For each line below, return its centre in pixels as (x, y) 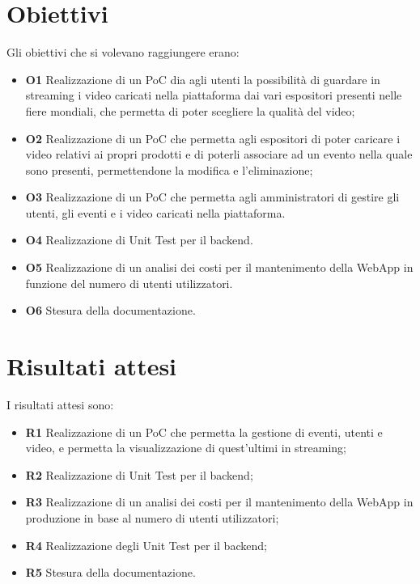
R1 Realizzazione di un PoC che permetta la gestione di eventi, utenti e (204, 432)
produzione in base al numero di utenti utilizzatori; (152, 517)
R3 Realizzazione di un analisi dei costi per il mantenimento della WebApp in (219, 502)
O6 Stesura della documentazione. (110, 310)
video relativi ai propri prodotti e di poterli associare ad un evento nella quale (219, 154)
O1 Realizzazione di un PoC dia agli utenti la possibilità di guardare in (203, 79)
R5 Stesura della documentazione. (110, 572)
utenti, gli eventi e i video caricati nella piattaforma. (155, 212)
